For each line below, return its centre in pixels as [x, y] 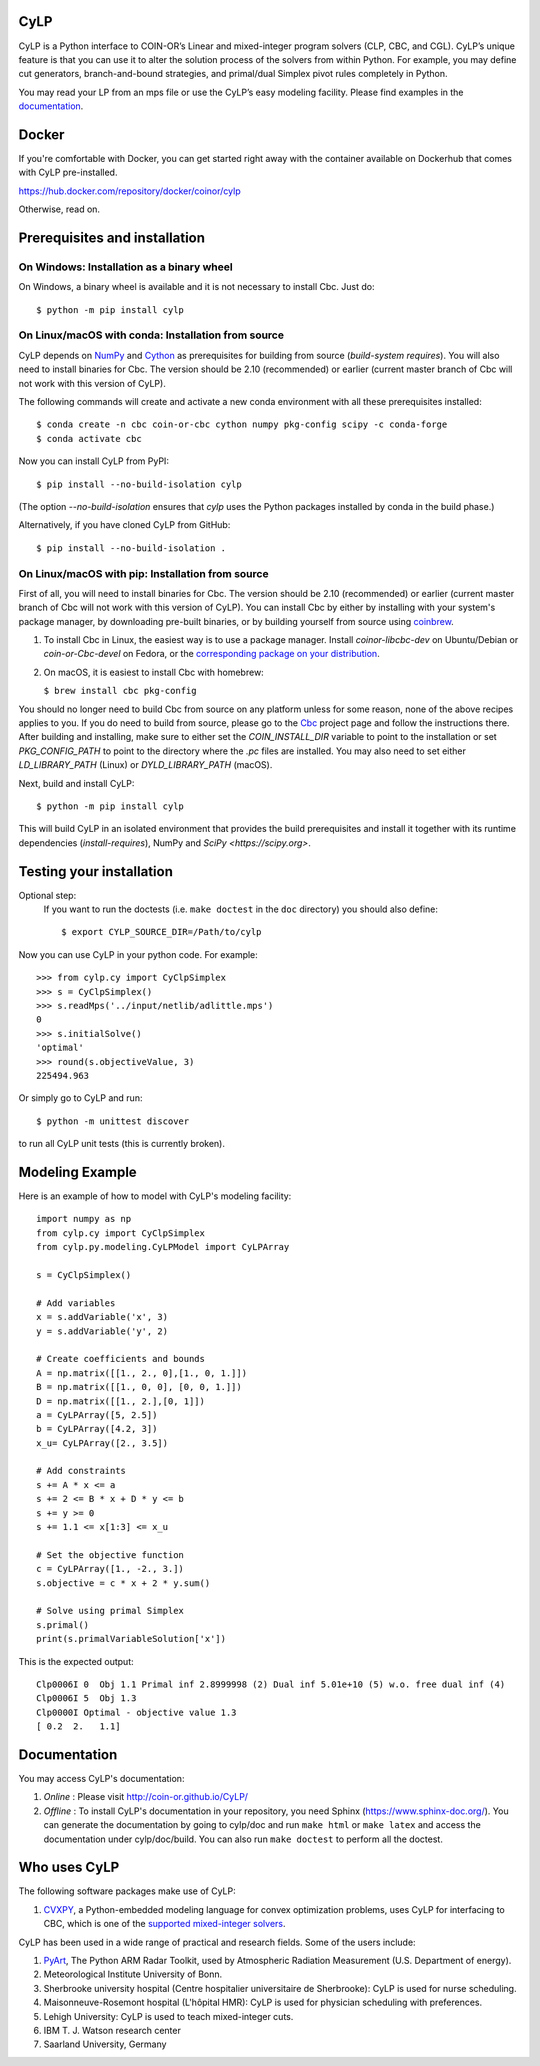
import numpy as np [84, 1219]
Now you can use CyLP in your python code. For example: [138, 954]
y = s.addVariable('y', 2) [102, 1331]
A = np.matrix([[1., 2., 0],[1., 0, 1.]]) [142, 1373]
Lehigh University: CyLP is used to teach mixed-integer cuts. [168, 2016]
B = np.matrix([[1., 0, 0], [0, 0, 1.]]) [139, 1387]
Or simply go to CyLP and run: [80, 1098]
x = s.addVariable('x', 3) [102, 1317]
